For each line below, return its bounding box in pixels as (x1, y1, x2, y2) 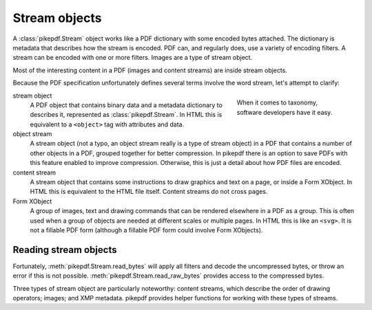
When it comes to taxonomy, (236, 98, 318, 107)
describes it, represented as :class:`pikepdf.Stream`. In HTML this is (30, 111, 223, 119)
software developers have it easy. (236, 108, 333, 116)
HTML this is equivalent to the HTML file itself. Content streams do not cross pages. (30, 188, 268, 196)
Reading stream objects (12, 244, 117, 256)
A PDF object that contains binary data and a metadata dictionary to (30, 100, 223, 109)
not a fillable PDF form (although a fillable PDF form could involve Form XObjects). (30, 225, 263, 234)
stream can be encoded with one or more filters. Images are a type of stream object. (12, 54, 253, 62)
